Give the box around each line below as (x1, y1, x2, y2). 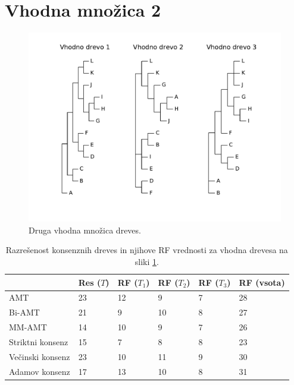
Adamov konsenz (9, 365, 70, 377)
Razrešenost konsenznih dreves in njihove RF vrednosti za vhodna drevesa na (5, 244, 288, 256)
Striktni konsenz (9, 335, 68, 348)
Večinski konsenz (9, 350, 70, 362)
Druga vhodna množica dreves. (29, 223, 141, 236)
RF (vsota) (239, 276, 285, 288)
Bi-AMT (9, 306, 40, 318)
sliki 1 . (135, 255, 159, 267)
